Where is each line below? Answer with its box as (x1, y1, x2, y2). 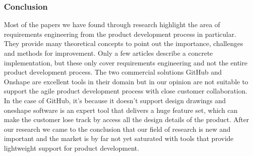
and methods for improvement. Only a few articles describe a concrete (4, 48, 213, 58)
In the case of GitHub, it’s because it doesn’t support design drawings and (4, 95, 226, 105)
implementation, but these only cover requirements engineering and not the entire (4, 57, 248, 67)
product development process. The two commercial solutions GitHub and (4, 67, 222, 77)
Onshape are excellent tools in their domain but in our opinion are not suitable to (4, 76, 249, 86)
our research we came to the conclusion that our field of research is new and (4, 124, 231, 134)
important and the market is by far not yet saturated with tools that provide (4, 133, 234, 143)
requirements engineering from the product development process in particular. (4, 29, 236, 39)
